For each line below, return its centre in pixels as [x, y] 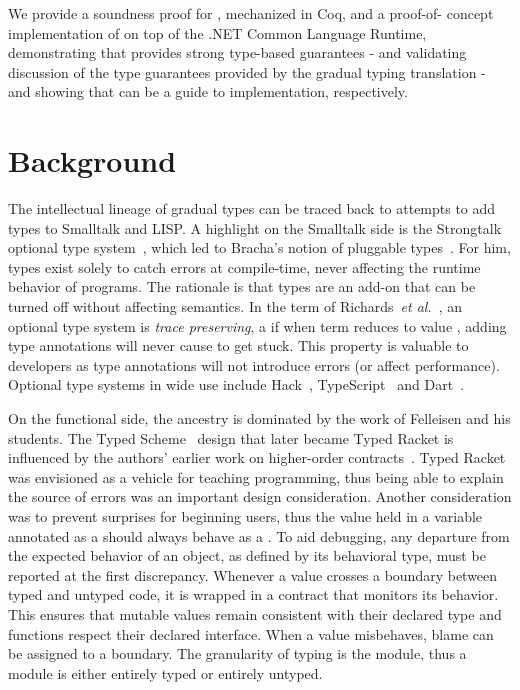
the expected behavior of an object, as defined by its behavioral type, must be [247, 555]
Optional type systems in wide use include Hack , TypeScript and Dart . [236, 384]
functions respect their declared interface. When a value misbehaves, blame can [251, 633]
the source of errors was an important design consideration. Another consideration [260, 496]
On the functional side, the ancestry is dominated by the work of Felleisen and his [259, 418]
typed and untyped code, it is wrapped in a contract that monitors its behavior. [253, 594]
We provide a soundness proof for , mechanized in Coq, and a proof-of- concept [251, 13]
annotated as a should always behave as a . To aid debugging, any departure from [259, 535]
